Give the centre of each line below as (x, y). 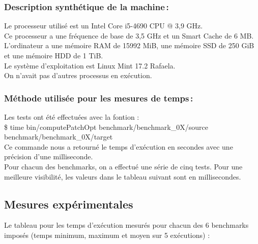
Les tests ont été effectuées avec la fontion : (72, 117)
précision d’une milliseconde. (49, 156)
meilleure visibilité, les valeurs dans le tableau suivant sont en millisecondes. (123, 176)
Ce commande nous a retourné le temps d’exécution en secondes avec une (119, 146)
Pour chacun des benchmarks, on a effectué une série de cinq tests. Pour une (123, 166)
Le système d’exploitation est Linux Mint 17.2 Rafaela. (90, 65)
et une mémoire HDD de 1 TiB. (54, 55)
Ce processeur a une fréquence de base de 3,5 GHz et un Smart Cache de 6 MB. (129, 35)
